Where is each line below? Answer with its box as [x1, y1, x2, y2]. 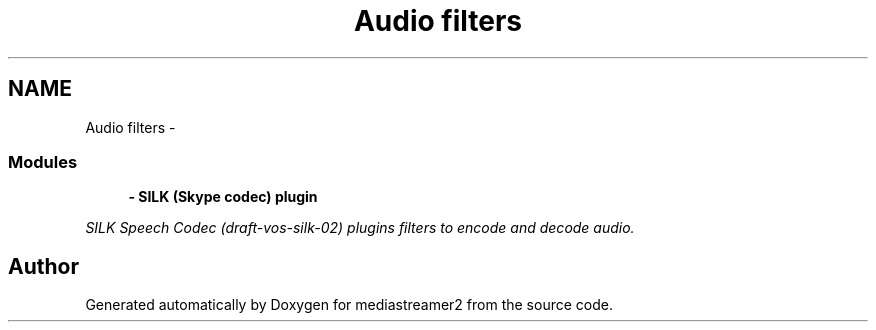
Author [8, 253, 79, 279]
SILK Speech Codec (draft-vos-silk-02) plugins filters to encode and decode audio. [85, 219, 635, 237]
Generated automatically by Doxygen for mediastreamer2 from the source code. [85, 296, 613, 314]
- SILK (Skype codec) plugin [128, 188, 318, 206]
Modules [8, 151, 78, 172]
